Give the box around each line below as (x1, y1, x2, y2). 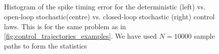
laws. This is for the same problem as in (4, 21, 126, 31)
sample (194, 31, 215, 41)
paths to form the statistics (4, 40, 87, 51)
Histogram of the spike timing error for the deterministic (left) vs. (4, 1, 206, 12)
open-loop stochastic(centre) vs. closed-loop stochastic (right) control (4, 11, 215, 21)
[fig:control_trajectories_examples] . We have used (4, 31, 157, 41)
